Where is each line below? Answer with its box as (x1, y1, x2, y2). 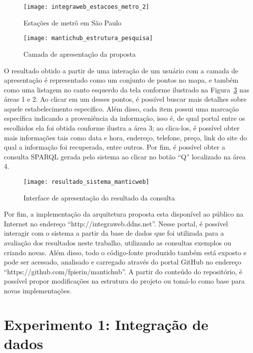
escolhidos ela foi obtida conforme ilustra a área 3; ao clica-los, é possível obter (4, 123, 240, 133)
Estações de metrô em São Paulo (23, 17, 122, 27)
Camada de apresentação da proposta (23, 48, 136, 59)
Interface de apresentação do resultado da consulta (23, 192, 175, 202)
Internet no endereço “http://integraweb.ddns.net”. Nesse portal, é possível (4, 218, 228, 228)
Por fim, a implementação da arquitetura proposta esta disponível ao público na (4, 209, 244, 219)
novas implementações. (4, 286, 72, 296)
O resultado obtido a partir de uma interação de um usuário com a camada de (4, 65, 238, 75)
